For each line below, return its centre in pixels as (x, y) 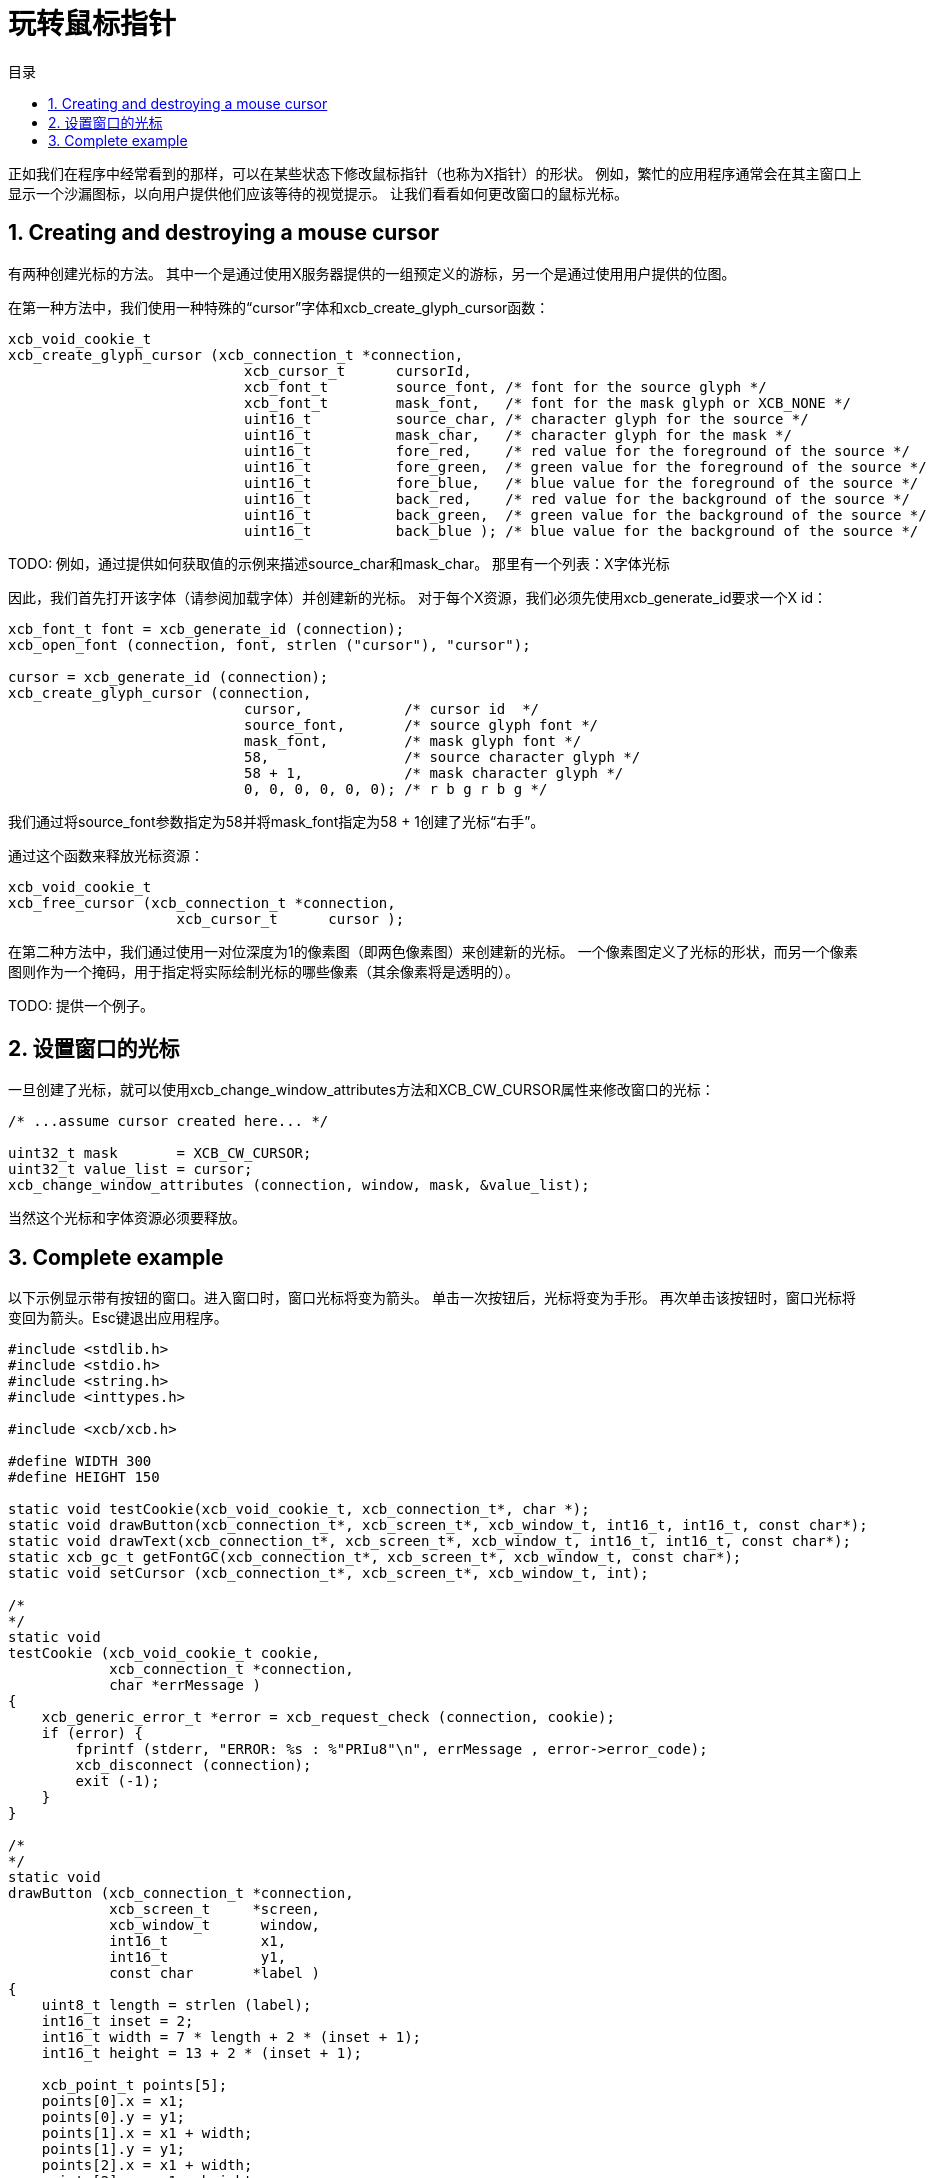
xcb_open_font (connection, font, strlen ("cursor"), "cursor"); (269, 644)
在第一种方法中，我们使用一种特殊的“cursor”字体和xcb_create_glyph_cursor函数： (279, 307)
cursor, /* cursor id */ (392, 708)
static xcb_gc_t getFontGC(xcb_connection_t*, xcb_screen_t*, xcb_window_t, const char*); (375, 1557)
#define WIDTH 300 (80, 1461)
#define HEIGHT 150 (84, 1477)
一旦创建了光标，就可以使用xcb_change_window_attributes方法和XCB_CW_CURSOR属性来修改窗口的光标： (361, 1090)
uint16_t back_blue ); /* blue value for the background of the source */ (581, 530)
